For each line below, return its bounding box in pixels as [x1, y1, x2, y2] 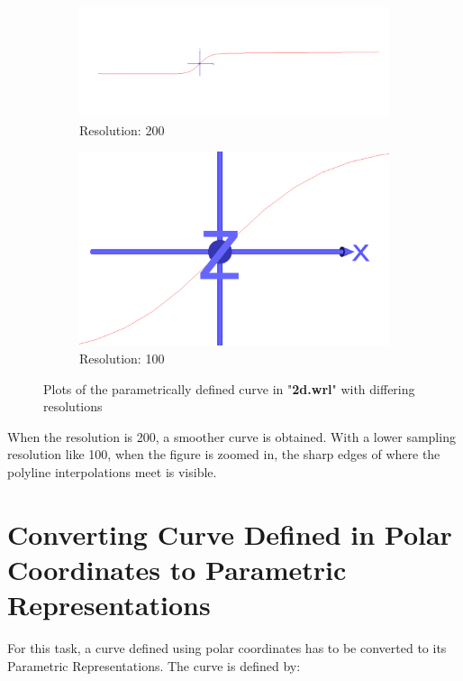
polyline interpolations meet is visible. [7, 463, 217, 482]
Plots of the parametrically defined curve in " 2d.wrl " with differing [43, 379, 415, 398]
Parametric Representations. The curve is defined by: [7, 656, 301, 675]
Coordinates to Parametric [7, 551, 347, 587]
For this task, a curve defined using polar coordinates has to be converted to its [7, 639, 447, 658]
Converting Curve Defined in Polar [7, 515, 452, 552]
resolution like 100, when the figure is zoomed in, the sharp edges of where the [7, 445, 440, 464]
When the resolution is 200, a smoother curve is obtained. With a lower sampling [7, 427, 456, 446]
